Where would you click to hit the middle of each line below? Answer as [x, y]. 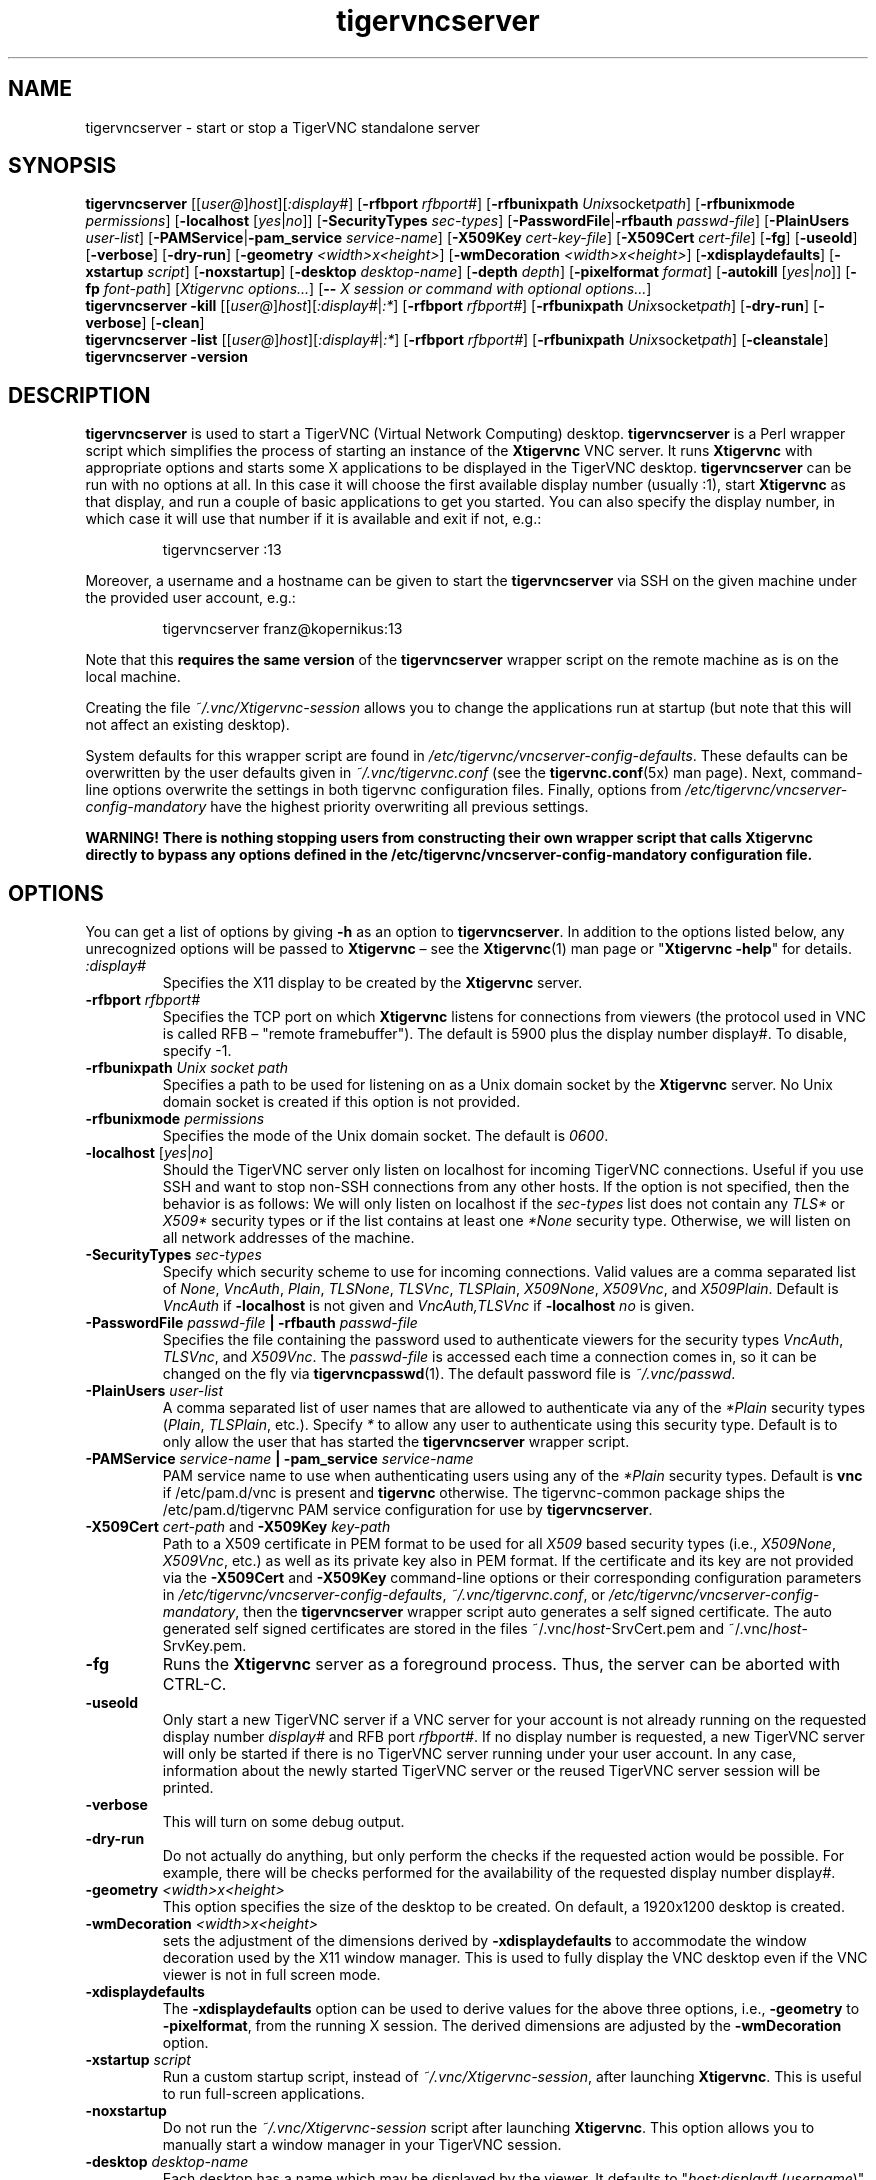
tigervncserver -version [167, 357]
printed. [188, 1788]
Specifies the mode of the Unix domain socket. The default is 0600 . [385, 1136]
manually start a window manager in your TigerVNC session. [362, 2145]
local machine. [133, 677]
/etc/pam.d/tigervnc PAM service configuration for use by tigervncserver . [407, 1510]
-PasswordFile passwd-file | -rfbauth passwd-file [251, 1323]
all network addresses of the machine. [288, 1238]
